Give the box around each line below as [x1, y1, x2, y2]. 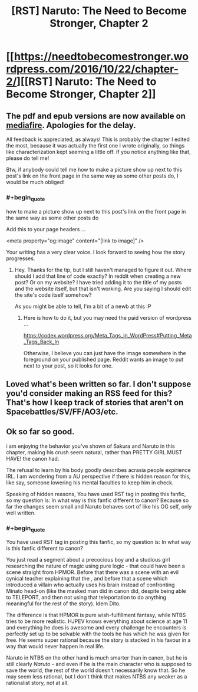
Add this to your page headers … [6, 225, 86, 232]
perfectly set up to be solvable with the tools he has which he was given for [6, 630, 190, 638]
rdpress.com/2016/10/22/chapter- [6, 63, 179, 76]
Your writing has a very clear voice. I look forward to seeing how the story [6, 248, 186, 255]
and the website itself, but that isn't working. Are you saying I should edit [14, 285, 192, 292]
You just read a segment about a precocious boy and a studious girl [6, 556, 170, 563]
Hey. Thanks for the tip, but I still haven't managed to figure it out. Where [14, 266, 192, 273]
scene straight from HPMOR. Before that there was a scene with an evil [6, 569, 179, 576]
